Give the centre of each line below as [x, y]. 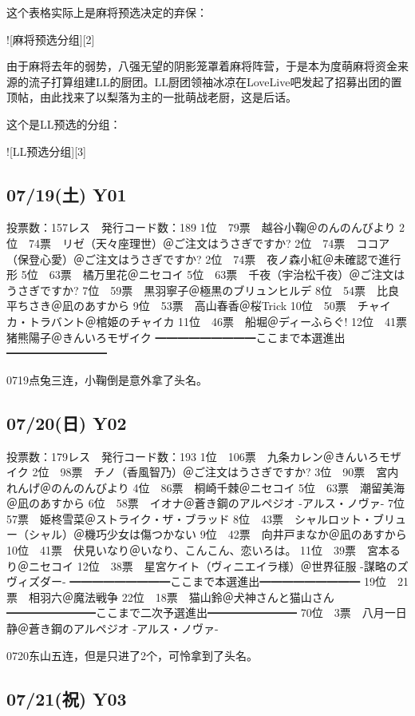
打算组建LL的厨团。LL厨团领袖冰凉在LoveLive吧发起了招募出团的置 [226, 81]
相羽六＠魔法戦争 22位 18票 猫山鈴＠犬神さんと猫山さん [181, 597]
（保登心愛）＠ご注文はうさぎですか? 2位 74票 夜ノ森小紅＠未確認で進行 [204, 259]
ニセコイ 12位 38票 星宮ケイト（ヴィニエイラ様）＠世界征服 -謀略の [213, 565]
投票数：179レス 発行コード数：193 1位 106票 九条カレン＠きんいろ [193, 456]
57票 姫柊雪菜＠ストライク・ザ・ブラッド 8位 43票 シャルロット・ [190, 518]
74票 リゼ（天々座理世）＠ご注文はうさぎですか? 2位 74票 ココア [209, 243]
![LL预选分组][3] [46, 151]
